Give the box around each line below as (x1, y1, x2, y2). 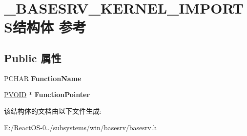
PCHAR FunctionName (4, 73, 82, 83)
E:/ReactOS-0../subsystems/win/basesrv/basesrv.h (4, 122, 157, 132)
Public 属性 (4, 50, 62, 65)
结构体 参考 (12, 17, 86, 37)
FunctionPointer (34, 89, 90, 100)
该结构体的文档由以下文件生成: (4, 105, 102, 116)
